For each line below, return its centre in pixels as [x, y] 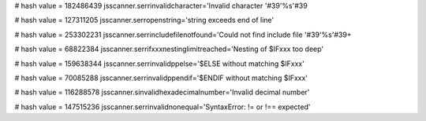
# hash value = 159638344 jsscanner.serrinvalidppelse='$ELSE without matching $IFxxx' [160, 64]
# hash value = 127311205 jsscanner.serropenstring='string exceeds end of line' [144, 20]
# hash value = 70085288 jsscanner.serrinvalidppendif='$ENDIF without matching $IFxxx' [161, 78]
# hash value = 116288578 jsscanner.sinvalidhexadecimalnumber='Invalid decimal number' [162, 92]
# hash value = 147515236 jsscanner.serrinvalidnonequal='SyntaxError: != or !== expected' [163, 107]
